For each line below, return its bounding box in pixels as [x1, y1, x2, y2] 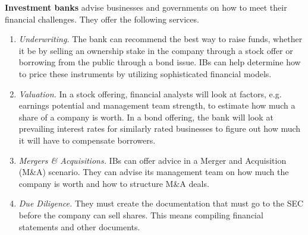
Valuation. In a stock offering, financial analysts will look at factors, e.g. [18, 87, 282, 100]
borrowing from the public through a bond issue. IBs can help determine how [18, 56, 301, 68]
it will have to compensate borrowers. [18, 134, 156, 146]
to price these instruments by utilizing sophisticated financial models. [18, 67, 272, 80]
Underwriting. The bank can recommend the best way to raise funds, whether [18, 33, 303, 45]
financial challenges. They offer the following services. [5, 12, 199, 25]
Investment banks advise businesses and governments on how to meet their [5, 1, 287, 13]
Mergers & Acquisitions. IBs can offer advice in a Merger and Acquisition [18, 154, 287, 166]
